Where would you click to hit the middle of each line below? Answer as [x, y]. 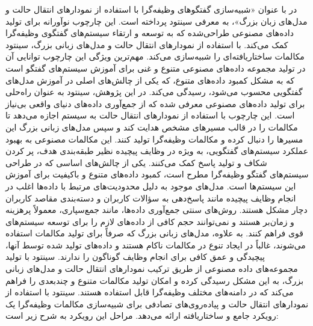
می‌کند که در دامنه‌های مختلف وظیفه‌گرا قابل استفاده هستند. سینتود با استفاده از [150, 292]
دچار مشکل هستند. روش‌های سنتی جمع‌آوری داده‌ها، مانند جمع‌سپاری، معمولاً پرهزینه [156, 210]
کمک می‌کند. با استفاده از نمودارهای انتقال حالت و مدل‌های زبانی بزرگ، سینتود [147, 44]
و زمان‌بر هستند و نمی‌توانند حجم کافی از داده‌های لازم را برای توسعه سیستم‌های [150, 221]
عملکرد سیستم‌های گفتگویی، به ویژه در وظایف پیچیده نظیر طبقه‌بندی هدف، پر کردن [157, 151]
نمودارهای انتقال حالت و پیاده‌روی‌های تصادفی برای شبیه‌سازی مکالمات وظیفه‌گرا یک [157, 303]
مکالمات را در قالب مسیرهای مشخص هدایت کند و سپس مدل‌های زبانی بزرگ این [152, 127]
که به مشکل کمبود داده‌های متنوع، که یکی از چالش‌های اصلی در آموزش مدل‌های [150, 80]
